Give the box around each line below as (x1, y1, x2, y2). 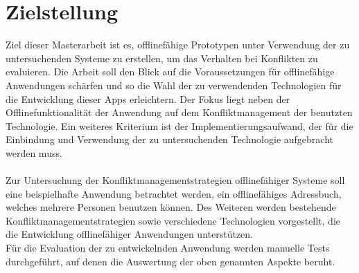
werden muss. (6, 145, 62, 160)
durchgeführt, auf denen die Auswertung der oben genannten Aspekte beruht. (6, 254, 335, 268)
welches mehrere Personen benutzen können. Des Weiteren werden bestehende (6, 200, 336, 214)
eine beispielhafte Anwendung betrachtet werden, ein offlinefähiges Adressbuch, (6, 186, 342, 200)
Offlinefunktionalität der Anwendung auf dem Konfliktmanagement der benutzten (6, 105, 353, 120)
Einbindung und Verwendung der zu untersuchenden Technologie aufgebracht (6, 132, 334, 147)
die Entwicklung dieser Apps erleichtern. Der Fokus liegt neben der (6, 91, 290, 106)
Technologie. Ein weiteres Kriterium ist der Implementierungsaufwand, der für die (6, 118, 353, 133)
